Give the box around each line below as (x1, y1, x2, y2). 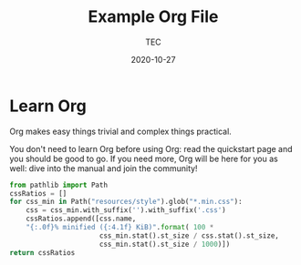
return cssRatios (9, 248, 76, 257)
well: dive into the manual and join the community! (9, 162, 198, 174)
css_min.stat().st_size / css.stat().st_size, (99, 230, 280, 240)
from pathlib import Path (9, 180, 108, 189)
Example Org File (88, 6, 219, 27)
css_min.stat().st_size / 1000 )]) (99, 240, 231, 249)
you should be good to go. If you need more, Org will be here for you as (9, 153, 278, 164)
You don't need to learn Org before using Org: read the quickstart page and (9, 143, 294, 154)
